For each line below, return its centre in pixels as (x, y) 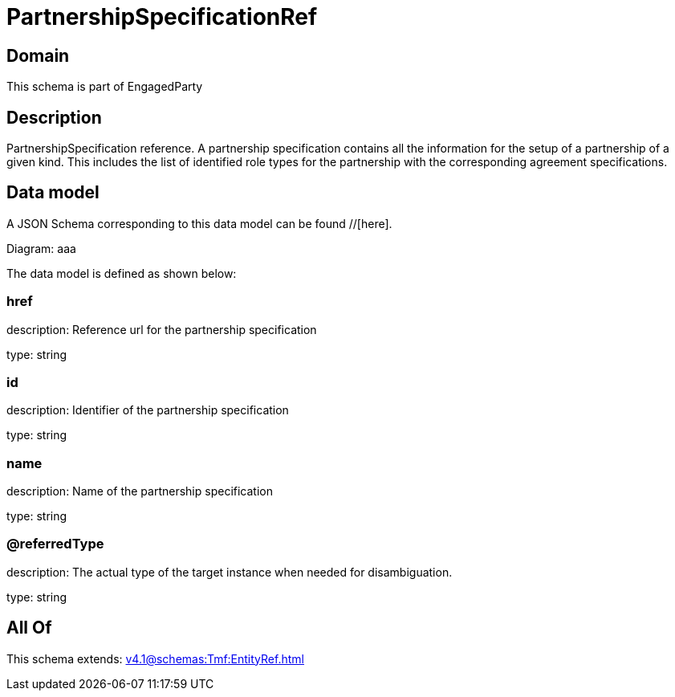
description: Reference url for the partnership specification (162, 329)
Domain (38, 55)
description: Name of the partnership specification (140, 491)
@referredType (55, 544)
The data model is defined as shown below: (122, 273)
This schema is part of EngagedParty (105, 87)
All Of (29, 628)
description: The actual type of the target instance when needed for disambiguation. (230, 572)
